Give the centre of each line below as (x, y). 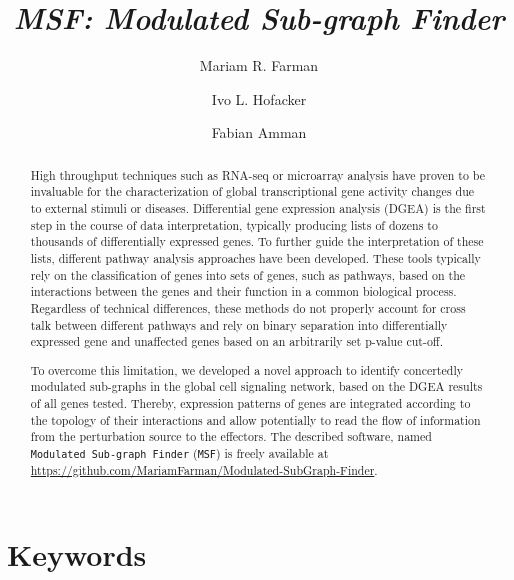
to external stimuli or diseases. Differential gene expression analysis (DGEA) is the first (258, 208)
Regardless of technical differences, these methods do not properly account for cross (248, 307)
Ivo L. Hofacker (259, 98)
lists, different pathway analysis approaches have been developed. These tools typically (255, 257)
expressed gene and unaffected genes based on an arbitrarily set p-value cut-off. (237, 341)
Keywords (77, 553)
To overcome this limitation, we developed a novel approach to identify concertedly (246, 369)
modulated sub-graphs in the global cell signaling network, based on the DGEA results (256, 386)
